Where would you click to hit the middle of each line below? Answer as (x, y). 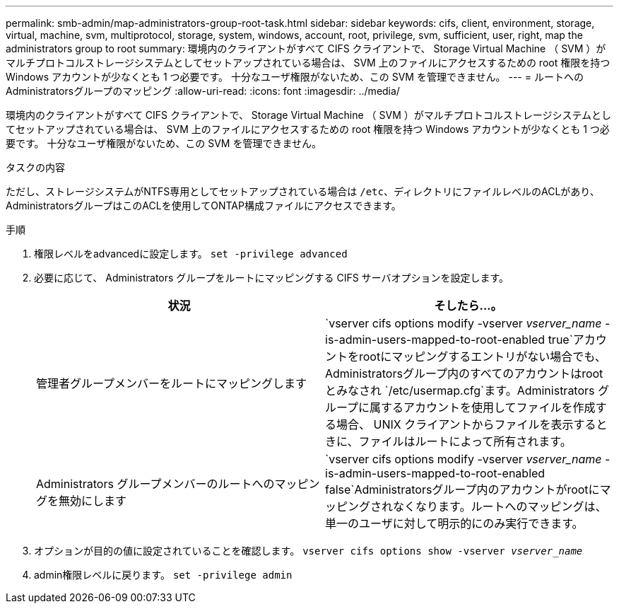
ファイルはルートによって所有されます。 (465, 441)
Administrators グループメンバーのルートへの (155, 484)
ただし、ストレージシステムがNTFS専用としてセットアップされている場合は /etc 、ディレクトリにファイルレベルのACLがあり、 (303, 191)
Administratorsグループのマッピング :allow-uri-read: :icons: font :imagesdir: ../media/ (203, 91)
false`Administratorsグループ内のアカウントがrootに (462, 489)
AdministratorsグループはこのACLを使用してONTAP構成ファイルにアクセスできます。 (204, 205)
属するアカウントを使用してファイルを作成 (483, 407)
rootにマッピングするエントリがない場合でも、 (483, 356)
